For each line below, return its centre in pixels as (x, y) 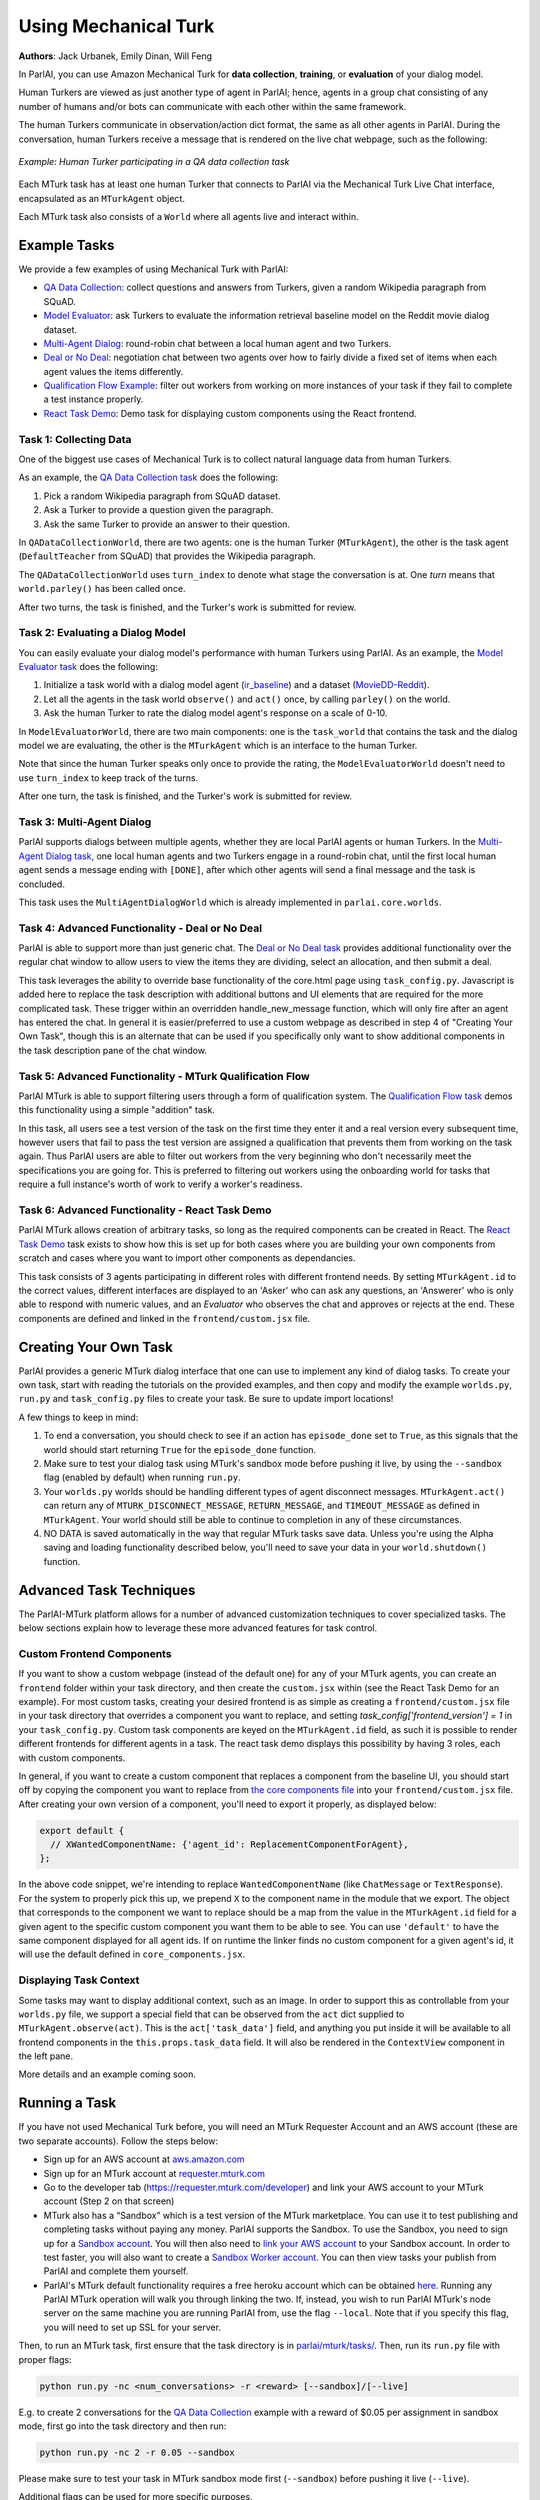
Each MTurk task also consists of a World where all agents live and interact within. (188, 217)
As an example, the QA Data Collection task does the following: (148, 477)
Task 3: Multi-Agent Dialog (85, 822)
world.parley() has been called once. (102, 589)
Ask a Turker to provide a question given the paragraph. (158, 510)
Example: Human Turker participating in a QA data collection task (154, 161)
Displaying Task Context (79, 1980)
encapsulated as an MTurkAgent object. (101, 198)
